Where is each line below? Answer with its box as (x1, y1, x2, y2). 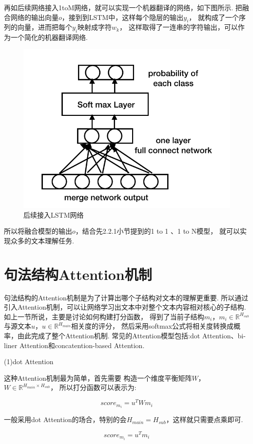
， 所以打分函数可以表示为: (50, 382, 136, 392)
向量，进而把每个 (17, 22, 72, 32)
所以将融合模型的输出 (4, 226, 72, 236)
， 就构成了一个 (189, 12, 239, 22)
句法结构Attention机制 (4, 264, 152, 284)
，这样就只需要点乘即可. (166, 414, 243, 425)
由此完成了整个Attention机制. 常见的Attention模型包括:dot (17, 331, 200, 341)
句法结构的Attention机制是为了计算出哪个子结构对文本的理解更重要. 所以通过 (4, 292, 249, 302)
